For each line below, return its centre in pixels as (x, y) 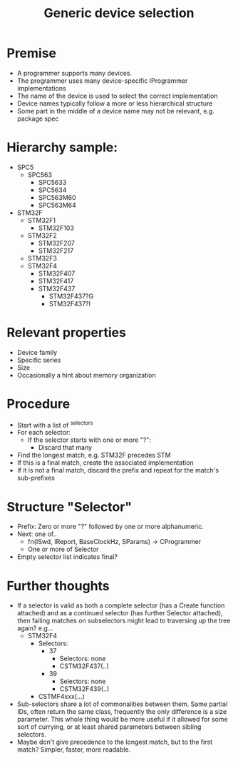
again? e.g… (35, 628)
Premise (32, 53)
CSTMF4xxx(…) (61, 697)
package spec (38, 119)
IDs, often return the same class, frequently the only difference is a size (122, 712)
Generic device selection (119, 13)
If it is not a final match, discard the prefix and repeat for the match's (118, 470)
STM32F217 (56, 251)
